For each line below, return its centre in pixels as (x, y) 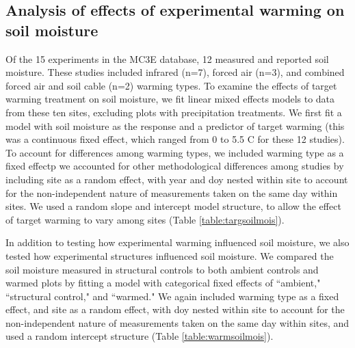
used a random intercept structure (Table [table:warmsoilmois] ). (140, 336)
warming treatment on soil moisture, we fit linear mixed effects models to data (170, 99)
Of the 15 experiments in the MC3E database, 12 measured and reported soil (167, 58)
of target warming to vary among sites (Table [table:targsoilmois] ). (145, 219)
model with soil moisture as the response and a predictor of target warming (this (175, 125)
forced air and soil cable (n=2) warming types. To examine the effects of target (171, 85)
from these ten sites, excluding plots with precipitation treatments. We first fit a (174, 112)
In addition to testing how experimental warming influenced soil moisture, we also (177, 242)
